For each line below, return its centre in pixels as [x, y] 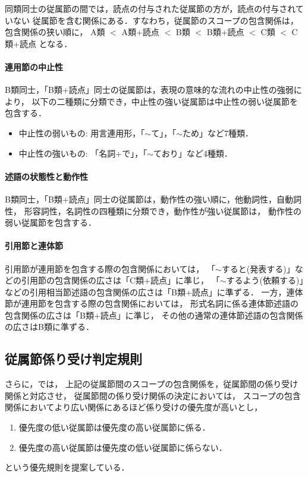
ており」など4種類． [193, 153]
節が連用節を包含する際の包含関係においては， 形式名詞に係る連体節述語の [152, 303]
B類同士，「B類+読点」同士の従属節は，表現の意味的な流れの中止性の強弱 [149, 90]
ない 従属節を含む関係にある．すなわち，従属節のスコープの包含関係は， [155, 20]
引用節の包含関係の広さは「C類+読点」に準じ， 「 [120, 280]
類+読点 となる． [39, 43]
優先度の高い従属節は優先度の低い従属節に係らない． [123, 447]
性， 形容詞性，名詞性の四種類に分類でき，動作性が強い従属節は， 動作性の [153, 211]
